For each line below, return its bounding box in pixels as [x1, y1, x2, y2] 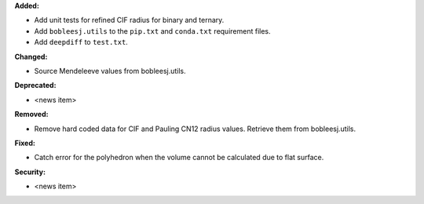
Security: [14, 167, 46, 177]
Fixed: [14, 138, 35, 148]
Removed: [14, 110, 49, 119]
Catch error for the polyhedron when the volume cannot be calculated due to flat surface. [34, 153, 324, 162]
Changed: [14, 52, 48, 61]
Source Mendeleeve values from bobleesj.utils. [34, 66, 186, 75]
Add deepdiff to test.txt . [34, 38, 129, 47]
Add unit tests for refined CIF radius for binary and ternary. [34, 16, 225, 25]
